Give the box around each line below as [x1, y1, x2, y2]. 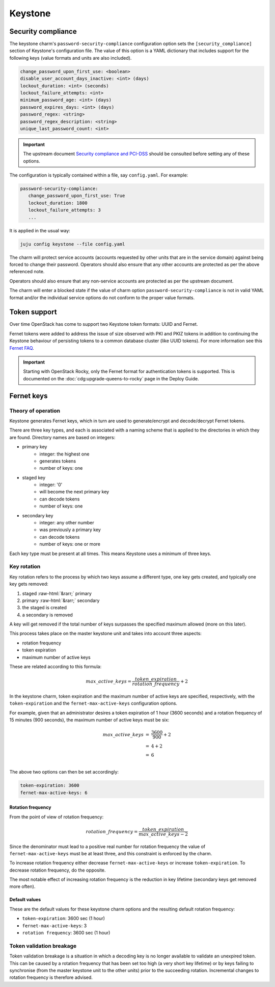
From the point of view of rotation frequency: [9, 813, 104, 820]
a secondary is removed [22, 612, 73, 618]
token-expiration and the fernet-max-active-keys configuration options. [9, 700, 178, 707]
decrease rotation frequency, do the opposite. [9, 867, 106, 873]
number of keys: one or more [39, 541, 100, 547]
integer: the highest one [39, 451, 90, 457]
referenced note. [9, 269, 45, 275]
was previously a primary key [39, 526, 101, 533]
